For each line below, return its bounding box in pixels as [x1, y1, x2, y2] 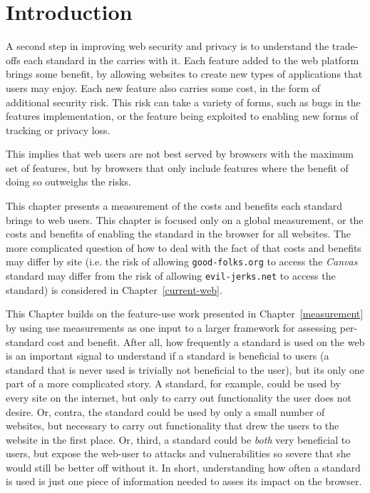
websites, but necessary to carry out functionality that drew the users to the [6, 418, 339, 433]
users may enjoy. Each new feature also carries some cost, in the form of [6, 80, 321, 95]
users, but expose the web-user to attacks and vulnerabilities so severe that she [6, 446, 351, 461]
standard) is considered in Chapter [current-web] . [6, 282, 222, 297]
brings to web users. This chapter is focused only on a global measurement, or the [6, 212, 364, 227]
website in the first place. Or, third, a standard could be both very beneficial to [6, 432, 351, 447]
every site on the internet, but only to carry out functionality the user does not [6, 390, 352, 405]
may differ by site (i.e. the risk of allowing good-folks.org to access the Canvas [6, 254, 358, 269]
